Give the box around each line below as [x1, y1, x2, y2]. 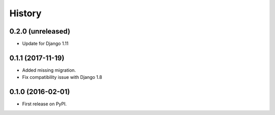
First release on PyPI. [22, 101, 67, 107]
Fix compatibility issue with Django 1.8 [22, 74, 102, 80]
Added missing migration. [22, 67, 76, 73]
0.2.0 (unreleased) [9, 27, 71, 36]
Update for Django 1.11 [22, 41, 69, 47]
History [9, 8, 42, 19]
